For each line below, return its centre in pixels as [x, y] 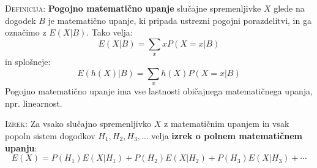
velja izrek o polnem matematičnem [227, 135]
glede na [289, 8]
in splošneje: [28, 62]
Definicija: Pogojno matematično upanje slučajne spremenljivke [133, 8]
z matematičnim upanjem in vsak [227, 124]
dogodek [21, 20]
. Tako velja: [110, 32]
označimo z [26, 32]
